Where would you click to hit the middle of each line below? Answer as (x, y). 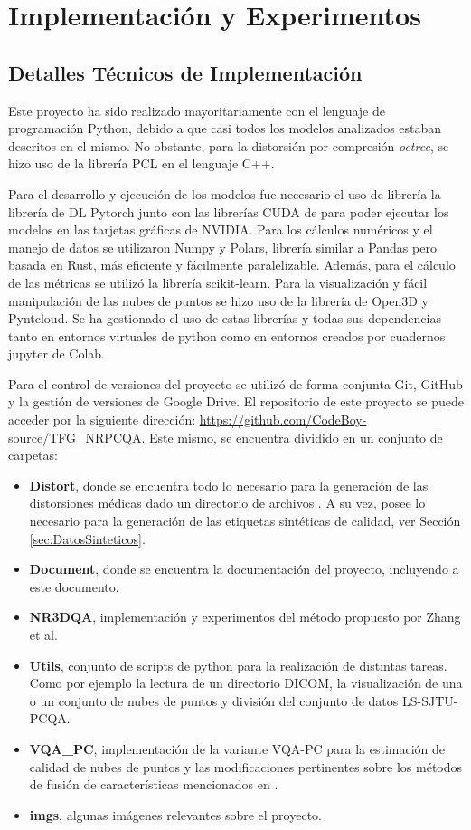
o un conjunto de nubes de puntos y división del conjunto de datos (214, 700)
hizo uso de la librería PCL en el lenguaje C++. (141, 163)
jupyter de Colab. (57, 353)
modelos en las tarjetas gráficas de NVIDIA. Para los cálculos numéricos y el (221, 229)
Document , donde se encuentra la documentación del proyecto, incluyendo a (244, 569)
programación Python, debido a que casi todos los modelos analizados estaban (225, 128)
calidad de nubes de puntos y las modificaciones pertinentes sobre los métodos (246, 766)
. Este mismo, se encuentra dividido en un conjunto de (292, 437)
